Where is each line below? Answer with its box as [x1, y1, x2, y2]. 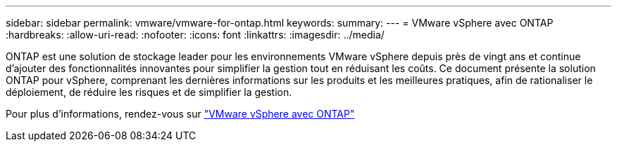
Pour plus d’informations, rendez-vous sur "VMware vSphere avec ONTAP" [6, 108, 355, 120]
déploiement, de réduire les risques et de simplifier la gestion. [6, 86, 292, 98]
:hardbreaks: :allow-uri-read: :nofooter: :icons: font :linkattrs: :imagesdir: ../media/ [6, 29, 385, 41]
